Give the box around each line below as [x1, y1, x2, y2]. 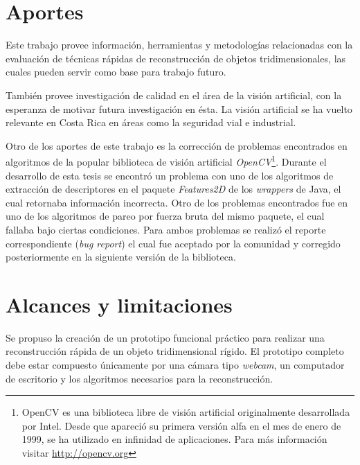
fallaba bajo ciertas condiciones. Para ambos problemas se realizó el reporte [6, 222, 326, 236]
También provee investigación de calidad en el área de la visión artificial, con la [6, 87, 342, 102]
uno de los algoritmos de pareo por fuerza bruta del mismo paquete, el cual [6, 209, 325, 223]
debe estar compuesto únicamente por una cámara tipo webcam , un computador [6, 358, 345, 371]
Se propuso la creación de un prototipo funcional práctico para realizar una [6, 330, 325, 344]
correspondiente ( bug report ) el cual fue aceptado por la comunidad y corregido [6, 236, 341, 250]
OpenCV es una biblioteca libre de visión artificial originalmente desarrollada [21, 405, 350, 419]
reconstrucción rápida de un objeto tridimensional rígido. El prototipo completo [6, 344, 344, 358]
